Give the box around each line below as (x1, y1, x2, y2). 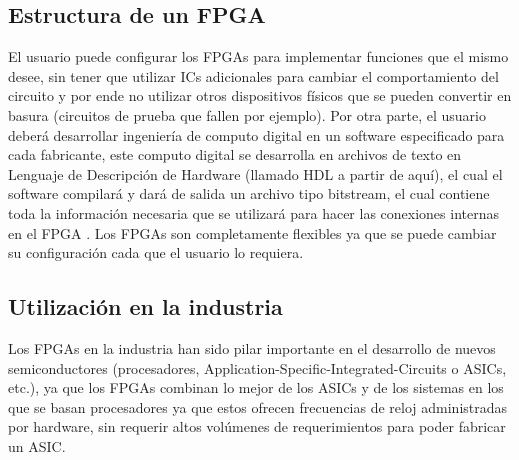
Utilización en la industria (8, 291, 283, 322)
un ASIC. (8, 435, 66, 456)
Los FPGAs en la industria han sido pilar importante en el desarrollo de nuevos (8, 337, 496, 358)
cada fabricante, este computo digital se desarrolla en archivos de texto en (8, 144, 462, 165)
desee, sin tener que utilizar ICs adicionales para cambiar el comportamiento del (8, 65, 499, 86)
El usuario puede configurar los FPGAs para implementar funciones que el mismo (8, 46, 509, 67)
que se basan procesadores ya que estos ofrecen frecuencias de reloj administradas (8, 396, 508, 417)
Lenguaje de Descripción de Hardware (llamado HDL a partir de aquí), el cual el (8, 163, 503, 184)
